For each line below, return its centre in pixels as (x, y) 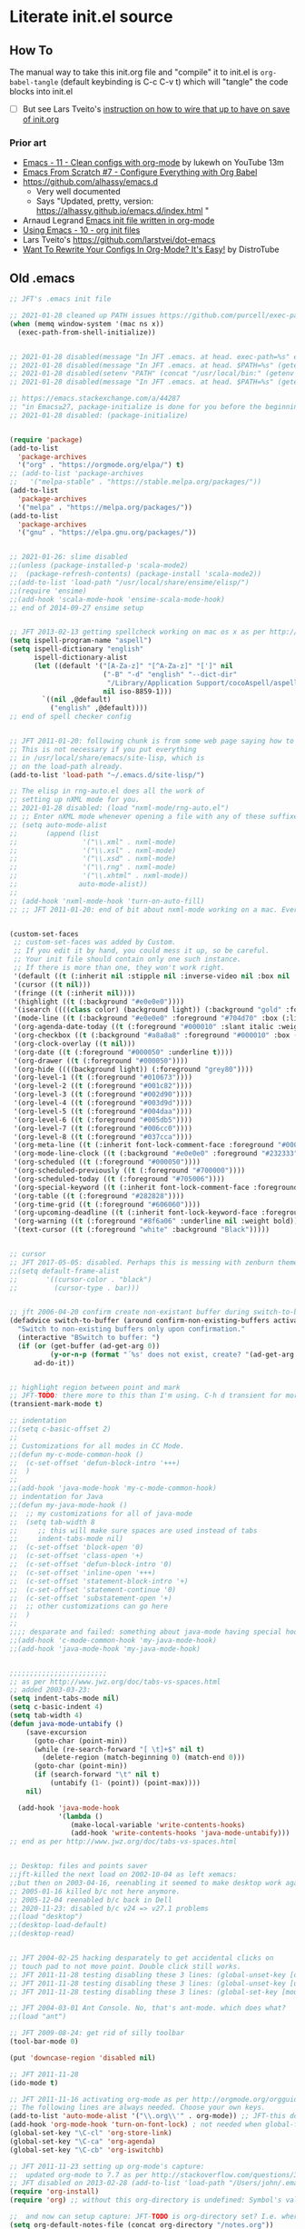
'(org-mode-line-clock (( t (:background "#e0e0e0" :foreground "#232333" (156, 1154)
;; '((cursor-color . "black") (81, 1279)
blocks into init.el (41, 91)
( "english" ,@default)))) (98, 708)
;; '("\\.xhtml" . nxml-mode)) (99, 876)
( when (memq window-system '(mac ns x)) (87, 324)
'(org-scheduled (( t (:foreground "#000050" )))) (107, 1162)
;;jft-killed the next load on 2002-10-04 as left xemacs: (123, 1874)
